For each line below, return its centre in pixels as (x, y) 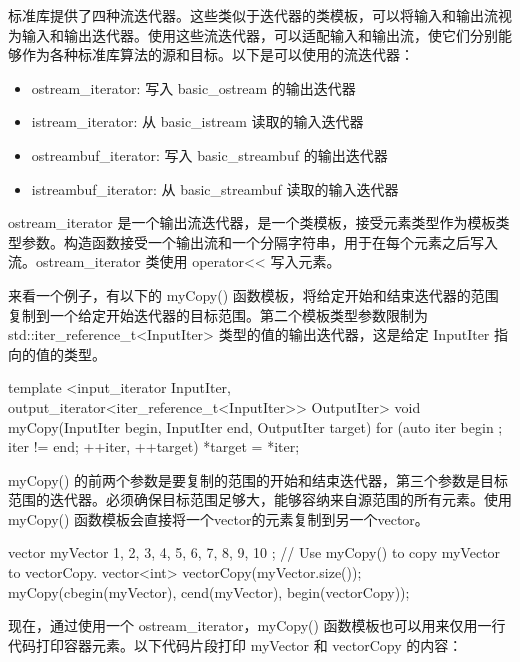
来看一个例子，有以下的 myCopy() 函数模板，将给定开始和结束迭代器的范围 (253, 294)
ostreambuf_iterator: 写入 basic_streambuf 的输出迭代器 (209, 154)
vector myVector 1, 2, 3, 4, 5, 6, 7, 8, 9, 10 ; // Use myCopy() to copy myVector (254, 552)
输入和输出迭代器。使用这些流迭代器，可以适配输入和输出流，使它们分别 (259, 34)
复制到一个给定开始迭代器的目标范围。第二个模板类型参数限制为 (218, 314)
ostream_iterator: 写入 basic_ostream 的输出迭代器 (193, 87)
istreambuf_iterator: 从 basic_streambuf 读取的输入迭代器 (215, 188)
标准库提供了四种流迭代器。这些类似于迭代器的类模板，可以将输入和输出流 (253, 15)
